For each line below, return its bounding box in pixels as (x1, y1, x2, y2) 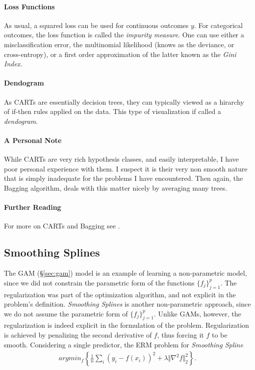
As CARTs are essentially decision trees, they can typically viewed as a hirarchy (4, 96, 244, 107)
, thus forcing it (157, 330, 204, 340)
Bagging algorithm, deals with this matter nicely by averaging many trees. (4, 182, 228, 193)
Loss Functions (4, 1, 55, 11)
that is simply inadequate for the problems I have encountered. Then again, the (4, 173, 243, 183)
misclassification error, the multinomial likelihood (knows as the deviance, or (4, 39, 234, 49)
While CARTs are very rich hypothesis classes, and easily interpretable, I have (4, 154, 239, 164)
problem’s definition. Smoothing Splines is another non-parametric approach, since (4, 299, 251, 309)
